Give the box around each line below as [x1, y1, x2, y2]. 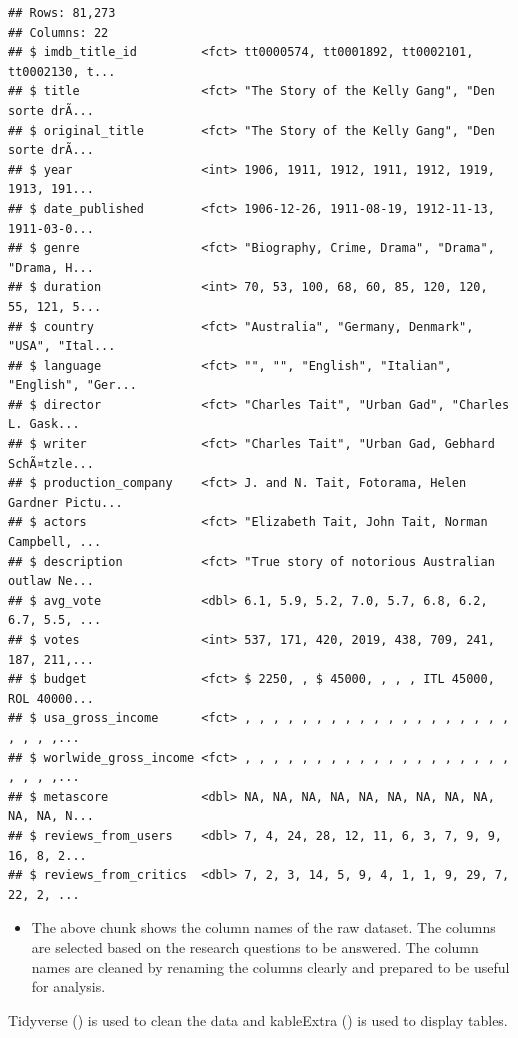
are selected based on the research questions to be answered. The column [31, 936, 479, 957]
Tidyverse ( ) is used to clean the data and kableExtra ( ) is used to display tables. [8, 1009, 508, 1030]
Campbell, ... [8, 535, 102, 550]
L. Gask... [8, 417, 80, 432]
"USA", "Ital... [8, 339, 116, 354]
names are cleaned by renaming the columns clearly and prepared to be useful [31, 956, 510, 977]
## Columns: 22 [8, 25, 109, 40]
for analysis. [31, 976, 106, 997]
